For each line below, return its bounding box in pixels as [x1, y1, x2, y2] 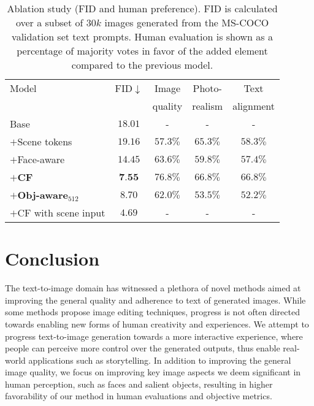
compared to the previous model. [71, 58, 213, 72]
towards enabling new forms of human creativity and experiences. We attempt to [5, 317, 309, 330]
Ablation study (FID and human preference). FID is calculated [7, 1, 278, 15]
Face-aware [17, 152, 65, 166]
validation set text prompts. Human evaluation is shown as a [12, 29, 273, 44]
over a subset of [15, 15, 83, 29]
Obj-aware [17, 188, 68, 202]
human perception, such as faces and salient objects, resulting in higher [5, 377, 273, 390]
